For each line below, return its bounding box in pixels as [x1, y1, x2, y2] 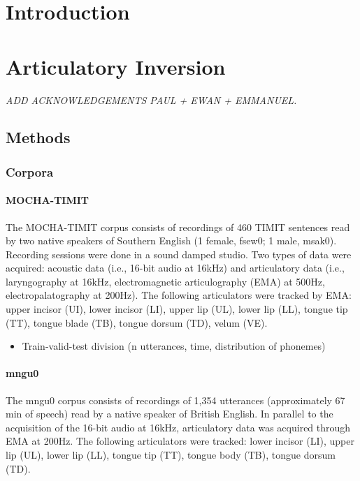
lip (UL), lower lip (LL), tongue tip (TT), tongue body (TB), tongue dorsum [6, 447, 336, 462]
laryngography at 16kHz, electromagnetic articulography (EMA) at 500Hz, [6, 274, 325, 288]
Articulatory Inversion [6, 52, 226, 80]
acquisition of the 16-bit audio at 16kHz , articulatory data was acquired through [6, 420, 351, 434]
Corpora [6, 163, 54, 180]
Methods [6, 126, 71, 148]
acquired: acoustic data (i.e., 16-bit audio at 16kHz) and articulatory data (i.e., [6, 260, 345, 275]
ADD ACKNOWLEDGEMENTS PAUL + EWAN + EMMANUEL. [6, 92, 297, 107]
